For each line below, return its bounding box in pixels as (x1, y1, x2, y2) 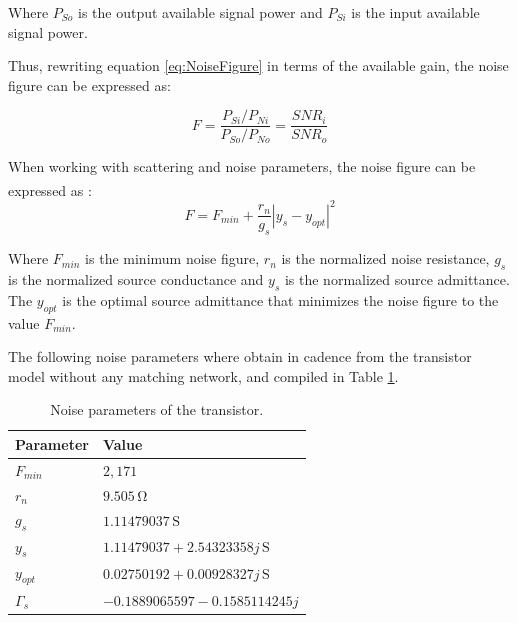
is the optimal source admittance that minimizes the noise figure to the (62, 289, 499, 310)
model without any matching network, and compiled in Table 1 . (8, 365, 399, 386)
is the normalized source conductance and (8, 268, 264, 289)
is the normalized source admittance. (284, 268, 510, 289)
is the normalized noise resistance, (281, 248, 490, 269)
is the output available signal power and (77, 2, 323, 22)
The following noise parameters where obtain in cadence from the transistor (8, 346, 472, 367)
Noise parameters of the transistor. (50, 399, 264, 420)
